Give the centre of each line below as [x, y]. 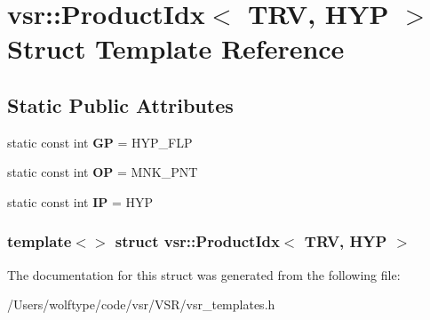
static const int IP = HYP [80, 201]
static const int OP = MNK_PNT [103, 172]
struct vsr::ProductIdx [197, 241]
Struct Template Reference [176, 48]
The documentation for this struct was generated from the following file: [204, 274]
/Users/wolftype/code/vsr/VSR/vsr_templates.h [141, 304]
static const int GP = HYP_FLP [100, 142]
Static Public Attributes [120, 104]
